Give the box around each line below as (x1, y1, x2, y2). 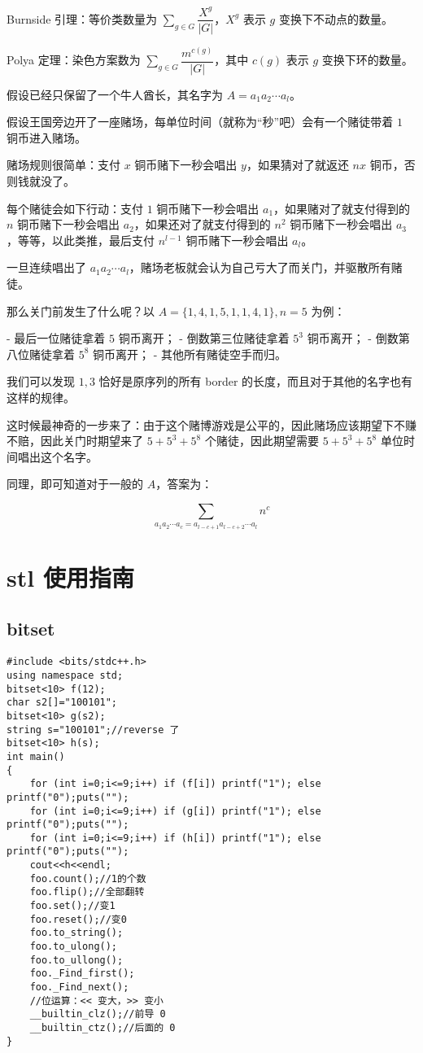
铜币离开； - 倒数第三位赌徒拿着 (118, 330, 290, 347)
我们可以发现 (7, 373, 75, 390)
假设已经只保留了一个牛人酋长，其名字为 (7, 85, 223, 103)
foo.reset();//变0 (29, 913, 127, 925)
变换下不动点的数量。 (278, 10, 393, 27)
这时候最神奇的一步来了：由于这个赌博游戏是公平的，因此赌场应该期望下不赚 (7, 416, 416, 433)
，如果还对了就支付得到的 (133, 216, 271, 233)
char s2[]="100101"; (7, 697, 118, 709)
